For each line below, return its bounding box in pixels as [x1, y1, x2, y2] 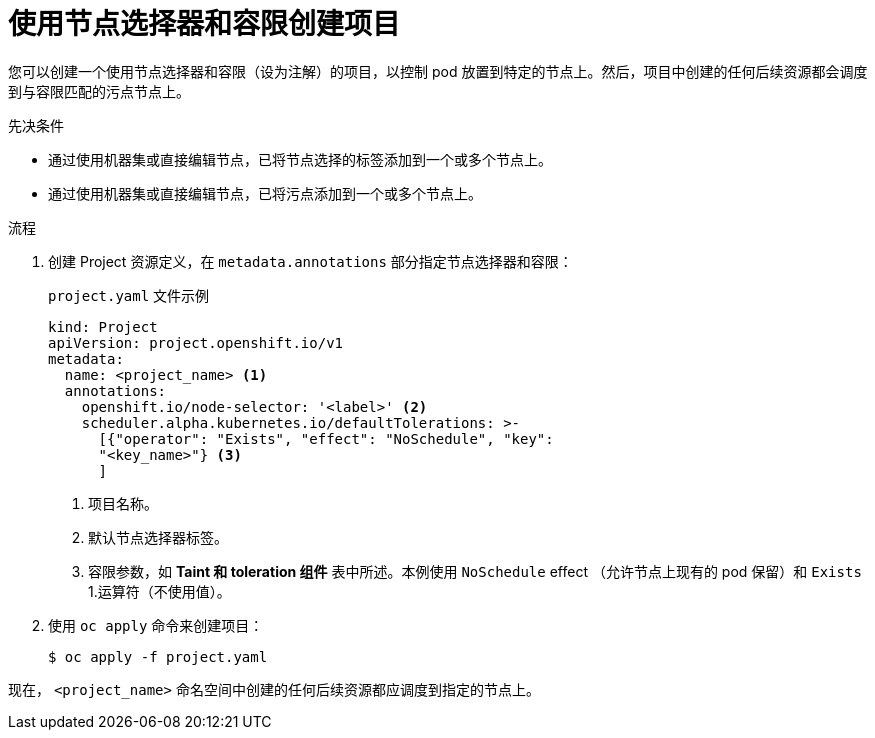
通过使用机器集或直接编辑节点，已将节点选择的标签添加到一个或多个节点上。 [48, 150, 552, 168]
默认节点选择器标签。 [88, 528, 228, 546]
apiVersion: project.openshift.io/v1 [48, 334, 344, 351]
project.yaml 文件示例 [48, 286, 210, 304]
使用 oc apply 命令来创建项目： [48, 616, 264, 634]
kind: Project [48, 318, 158, 335]
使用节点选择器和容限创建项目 [8, 7, 401, 41]
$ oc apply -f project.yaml [48, 648, 268, 665]
